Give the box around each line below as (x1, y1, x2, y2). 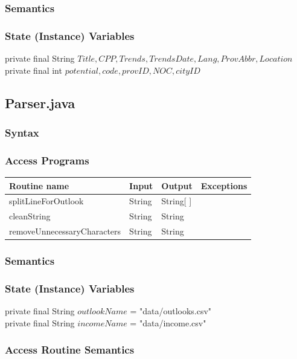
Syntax (5, 125, 39, 140)
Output (161, 179, 193, 192)
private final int (5, 63, 62, 76)
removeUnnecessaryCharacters (9, 225, 121, 238)
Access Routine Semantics (5, 342, 135, 357)
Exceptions (200, 179, 247, 192)
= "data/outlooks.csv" (130, 305, 212, 317)
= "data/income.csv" (130, 316, 206, 329)
